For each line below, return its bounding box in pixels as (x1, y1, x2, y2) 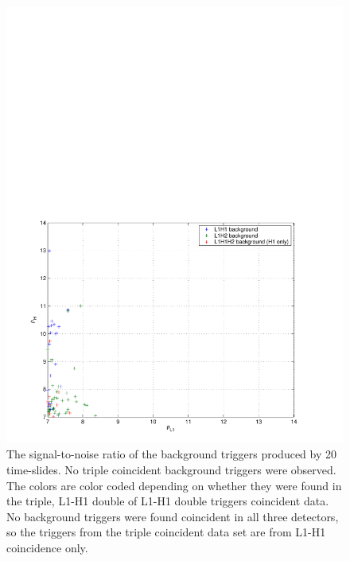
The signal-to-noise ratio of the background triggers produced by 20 (6, 446, 337, 462)
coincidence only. (6, 540, 88, 556)
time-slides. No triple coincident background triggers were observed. (6, 462, 336, 478)
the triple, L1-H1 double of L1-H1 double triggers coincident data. (6, 493, 329, 509)
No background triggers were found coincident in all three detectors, (6, 508, 339, 524)
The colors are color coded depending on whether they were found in (6, 477, 342, 493)
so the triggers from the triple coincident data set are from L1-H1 (6, 524, 326, 540)
